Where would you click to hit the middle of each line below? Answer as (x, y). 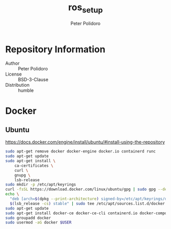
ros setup (85, 8)
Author (12, 63)
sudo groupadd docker (28, 218)
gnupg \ (22, 175)
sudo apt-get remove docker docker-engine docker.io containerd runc (81, 151)
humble (26, 90)
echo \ (12, 194)
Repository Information (55, 49)
